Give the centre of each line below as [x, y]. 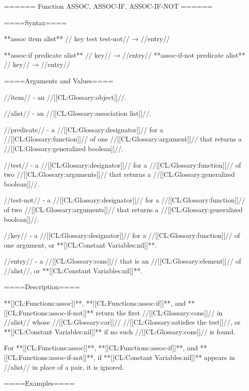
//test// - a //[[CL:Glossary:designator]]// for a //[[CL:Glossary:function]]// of [123, 164]
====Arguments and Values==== [59, 80]
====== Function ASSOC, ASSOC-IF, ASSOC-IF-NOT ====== [108, 6]
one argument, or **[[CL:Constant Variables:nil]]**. [80, 244]
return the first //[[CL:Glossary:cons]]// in [159, 312]
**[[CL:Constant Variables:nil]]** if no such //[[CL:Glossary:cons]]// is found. [120, 331]
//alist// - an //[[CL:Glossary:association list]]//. [78, 113]
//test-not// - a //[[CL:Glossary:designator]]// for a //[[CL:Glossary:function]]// [125, 200]
